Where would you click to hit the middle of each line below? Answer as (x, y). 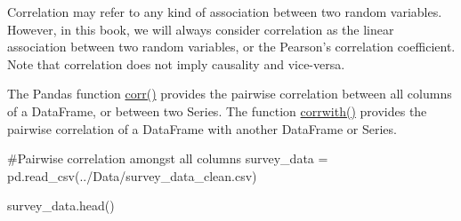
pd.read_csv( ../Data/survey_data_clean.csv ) (132, 175)
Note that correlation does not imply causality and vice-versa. (176, 63)
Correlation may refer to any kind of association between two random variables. (225, 12)
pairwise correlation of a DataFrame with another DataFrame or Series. (202, 128)
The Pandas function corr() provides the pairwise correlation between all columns (230, 94)
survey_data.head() (61, 205)
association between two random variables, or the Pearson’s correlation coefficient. (231, 47)
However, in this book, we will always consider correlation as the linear (201, 29)
